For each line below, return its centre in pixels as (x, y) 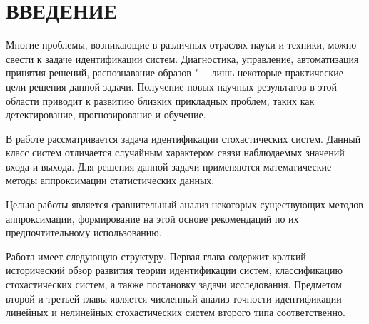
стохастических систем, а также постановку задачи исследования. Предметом (174, 284)
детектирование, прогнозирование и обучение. (106, 115)
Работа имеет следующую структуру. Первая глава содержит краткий (156, 256)
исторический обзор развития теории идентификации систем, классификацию (175, 270)
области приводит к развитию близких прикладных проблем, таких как (160, 100)
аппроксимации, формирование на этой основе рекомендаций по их (152, 218)
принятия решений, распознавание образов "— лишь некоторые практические (175, 72)
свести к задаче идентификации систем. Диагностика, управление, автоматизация (182, 58)
